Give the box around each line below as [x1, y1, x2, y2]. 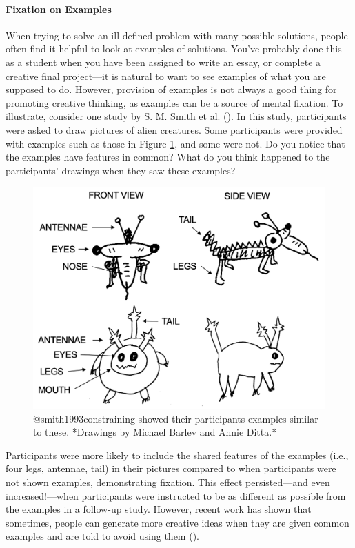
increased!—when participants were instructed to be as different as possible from [6, 488, 346, 503]
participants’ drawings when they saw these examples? [6, 163, 236, 177]
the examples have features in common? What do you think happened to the [6, 150, 330, 164]
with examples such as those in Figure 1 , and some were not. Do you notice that [6, 136, 345, 150]
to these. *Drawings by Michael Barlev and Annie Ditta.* [33, 425, 277, 439]
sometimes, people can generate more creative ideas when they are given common [6, 515, 349, 529]
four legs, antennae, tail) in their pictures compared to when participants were [6, 461, 336, 476]
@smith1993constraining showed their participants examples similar [33, 411, 318, 425]
